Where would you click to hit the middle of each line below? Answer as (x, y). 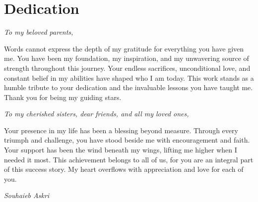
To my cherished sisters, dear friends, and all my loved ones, (97, 114)
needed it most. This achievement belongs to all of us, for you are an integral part (129, 159)
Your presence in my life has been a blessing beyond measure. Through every (121, 130)
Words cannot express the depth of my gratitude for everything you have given (124, 48)
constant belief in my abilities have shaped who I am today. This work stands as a (129, 77)
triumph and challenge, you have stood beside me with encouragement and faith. (127, 140)
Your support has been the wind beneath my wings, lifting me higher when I (121, 150)
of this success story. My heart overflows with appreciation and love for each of (124, 169)
